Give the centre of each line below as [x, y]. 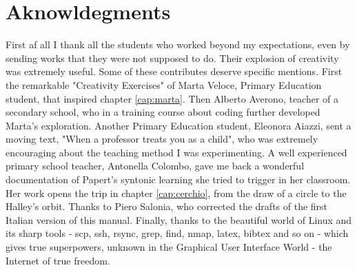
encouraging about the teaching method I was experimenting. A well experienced [176, 152]
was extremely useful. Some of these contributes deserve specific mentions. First [174, 71]
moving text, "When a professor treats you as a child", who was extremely [162, 139]
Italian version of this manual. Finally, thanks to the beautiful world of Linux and [179, 219]
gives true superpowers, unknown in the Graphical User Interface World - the [169, 247]
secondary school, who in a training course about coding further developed [163, 112]
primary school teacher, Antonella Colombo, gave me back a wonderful [155, 166]
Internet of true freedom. [58, 260]
